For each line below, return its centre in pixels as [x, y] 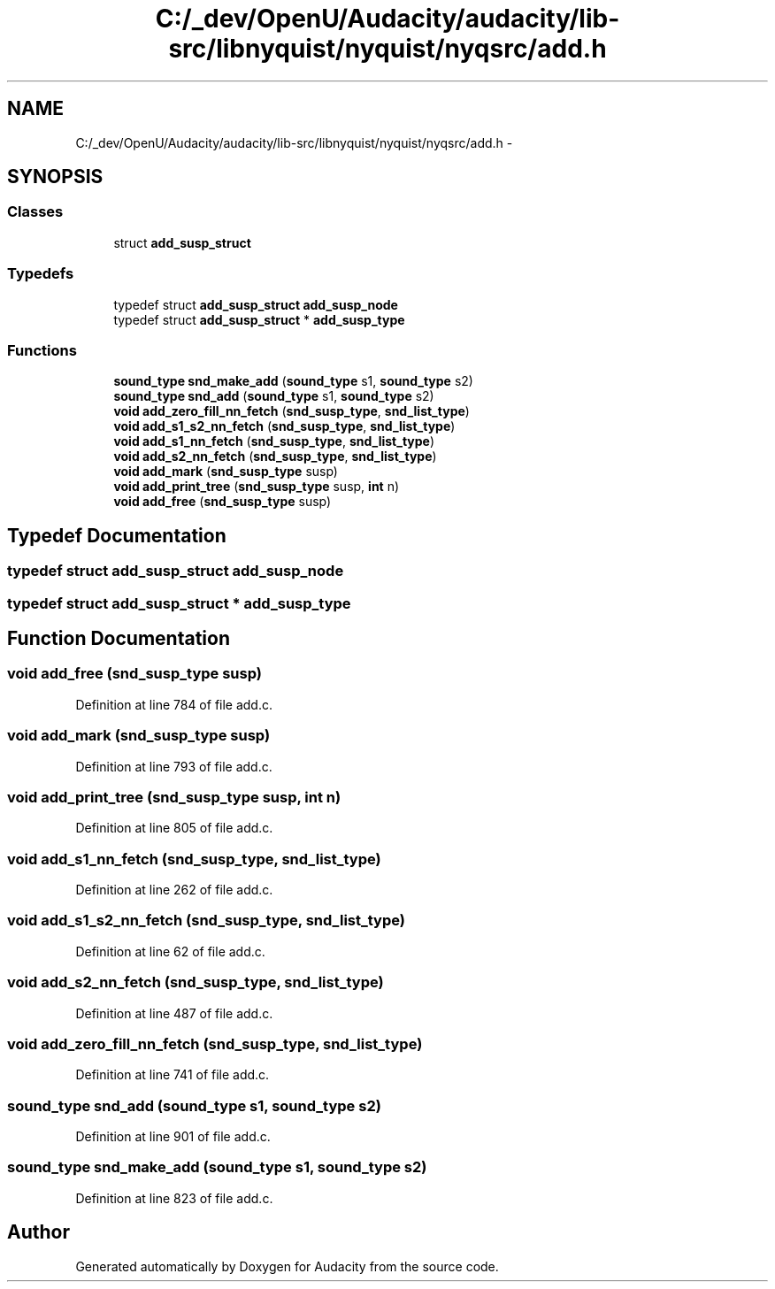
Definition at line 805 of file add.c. [174, 828]
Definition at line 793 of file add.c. [174, 766]
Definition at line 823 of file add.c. [174, 1198]
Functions [42, 350]
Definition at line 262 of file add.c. [174, 890]
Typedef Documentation [117, 535]
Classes [35, 212]
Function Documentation [119, 638]
